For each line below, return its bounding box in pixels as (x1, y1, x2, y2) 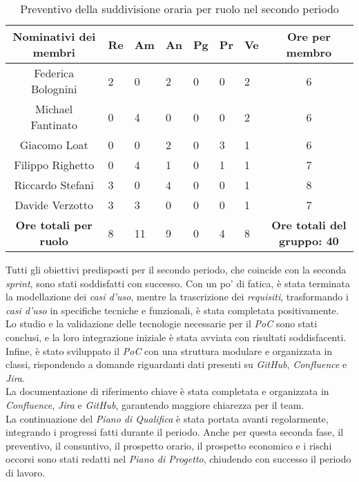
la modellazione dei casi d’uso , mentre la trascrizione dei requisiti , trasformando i (6, 289, 349, 304)
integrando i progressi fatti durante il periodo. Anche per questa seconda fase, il (6, 425, 344, 439)
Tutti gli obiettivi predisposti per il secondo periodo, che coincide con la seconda (6, 262, 347, 276)
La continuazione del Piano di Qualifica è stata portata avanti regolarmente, (6, 411, 329, 425)
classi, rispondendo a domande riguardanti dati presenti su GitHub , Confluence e (6, 357, 347, 372)
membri (32, 44, 75, 60)
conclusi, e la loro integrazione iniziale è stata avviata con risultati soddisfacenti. (6, 329, 347, 344)
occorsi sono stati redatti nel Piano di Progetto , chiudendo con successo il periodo (6, 452, 351, 466)
